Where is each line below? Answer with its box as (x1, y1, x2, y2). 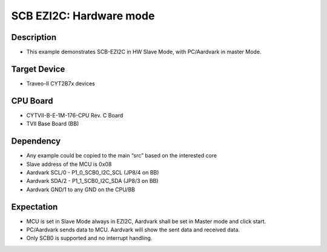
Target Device (11, 64, 65, 74)
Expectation (11, 202, 58, 212)
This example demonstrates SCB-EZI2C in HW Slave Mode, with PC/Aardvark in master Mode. (26, 48, 262, 56)
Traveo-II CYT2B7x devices (26, 79, 95, 87)
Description (11, 32, 57, 42)
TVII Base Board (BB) (26, 120, 79, 127)
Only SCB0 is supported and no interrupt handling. (26, 234, 153, 242)
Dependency (11, 136, 61, 147)
